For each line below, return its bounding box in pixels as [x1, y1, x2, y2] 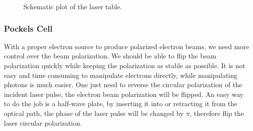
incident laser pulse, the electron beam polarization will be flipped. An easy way [4, 89, 244, 99]
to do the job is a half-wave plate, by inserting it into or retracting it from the [4, 98, 237, 109]
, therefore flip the [190, 108, 244, 118]
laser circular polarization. [4, 117, 82, 128]
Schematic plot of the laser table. [23, 1, 122, 11]
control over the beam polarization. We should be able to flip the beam [4, 51, 216, 61]
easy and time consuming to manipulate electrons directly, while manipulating [4, 70, 238, 80]
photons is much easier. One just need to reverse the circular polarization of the [4, 79, 242, 90]
